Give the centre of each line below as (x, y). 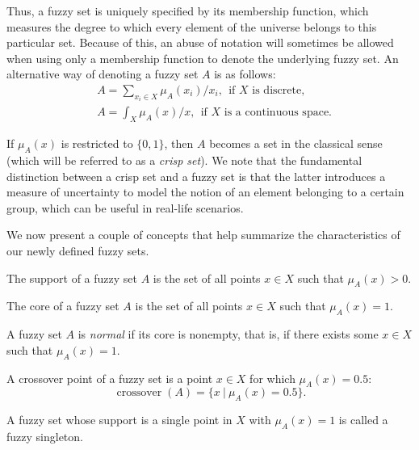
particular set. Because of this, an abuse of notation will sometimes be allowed (200, 42)
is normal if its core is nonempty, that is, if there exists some (228, 334)
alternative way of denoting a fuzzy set (103, 74)
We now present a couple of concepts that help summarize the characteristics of (203, 235)
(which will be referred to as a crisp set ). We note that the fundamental (184, 160)
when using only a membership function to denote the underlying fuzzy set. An (203, 58)
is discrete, (279, 90)
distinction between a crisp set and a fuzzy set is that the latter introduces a (196, 176)
